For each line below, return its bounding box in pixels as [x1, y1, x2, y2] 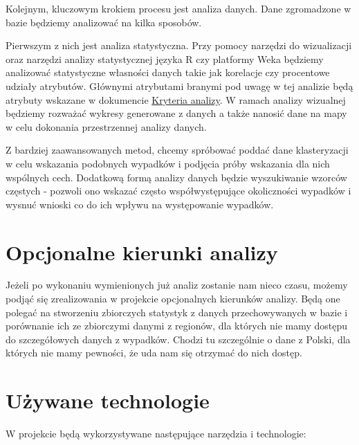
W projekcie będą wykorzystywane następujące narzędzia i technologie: [6, 426, 306, 441]
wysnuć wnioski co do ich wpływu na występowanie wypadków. [6, 197, 274, 211]
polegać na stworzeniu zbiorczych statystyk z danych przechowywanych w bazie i [6, 305, 348, 319]
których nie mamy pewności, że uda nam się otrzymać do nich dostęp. [6, 345, 302, 360]
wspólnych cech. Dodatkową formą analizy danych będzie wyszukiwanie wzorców [6, 170, 347, 184]
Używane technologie [6, 386, 210, 415]
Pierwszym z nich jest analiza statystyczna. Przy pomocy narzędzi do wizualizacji [6, 38, 352, 53]
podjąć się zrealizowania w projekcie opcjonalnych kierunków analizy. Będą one [6, 291, 340, 306]
